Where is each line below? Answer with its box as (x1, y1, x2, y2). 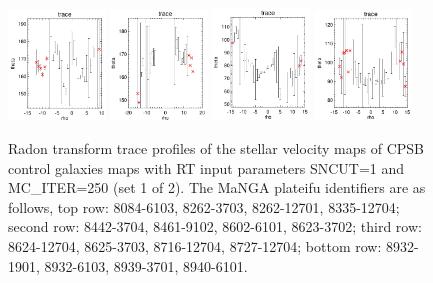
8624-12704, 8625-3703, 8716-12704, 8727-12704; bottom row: (8, 236, 382, 257)
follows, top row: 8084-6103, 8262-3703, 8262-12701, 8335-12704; (8, 196, 400, 217)
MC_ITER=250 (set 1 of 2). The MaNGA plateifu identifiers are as (8, 177, 426, 198)
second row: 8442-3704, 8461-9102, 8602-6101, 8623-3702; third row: (8, 216, 422, 237)
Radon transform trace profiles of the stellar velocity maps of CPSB (8, 138, 425, 159)
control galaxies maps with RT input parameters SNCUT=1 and (8, 157, 405, 178)
